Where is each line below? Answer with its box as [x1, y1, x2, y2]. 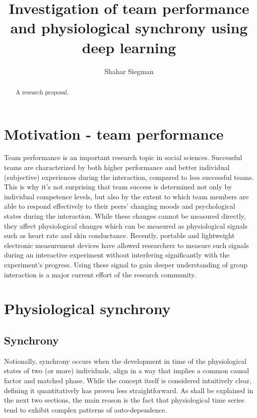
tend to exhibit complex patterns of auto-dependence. [4, 404, 167, 415]
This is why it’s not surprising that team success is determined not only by [4, 181, 232, 192]
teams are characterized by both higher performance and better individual [4, 162, 230, 172]
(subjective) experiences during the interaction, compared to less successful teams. [4, 171, 254, 182]
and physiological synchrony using [10, 17, 248, 38]
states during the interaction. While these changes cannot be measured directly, [4, 211, 246, 221]
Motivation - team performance [4, 123, 224, 144]
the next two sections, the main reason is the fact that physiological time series [4, 395, 245, 405]
